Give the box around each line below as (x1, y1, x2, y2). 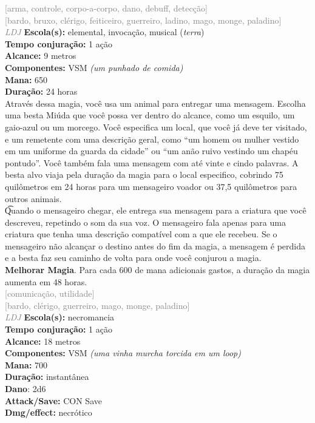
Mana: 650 (5, 73, 48, 86)
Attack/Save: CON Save (5, 394, 102, 407)
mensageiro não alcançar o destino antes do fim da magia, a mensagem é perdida (5, 239, 306, 252)
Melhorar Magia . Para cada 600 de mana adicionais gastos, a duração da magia (5, 263, 310, 276)
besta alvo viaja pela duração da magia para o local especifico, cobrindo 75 (5, 168, 283, 181)
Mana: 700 (5, 358, 48, 371)
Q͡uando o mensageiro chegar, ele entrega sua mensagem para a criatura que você (5, 204, 307, 217)
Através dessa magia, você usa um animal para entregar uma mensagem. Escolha (5, 96, 306, 109)
